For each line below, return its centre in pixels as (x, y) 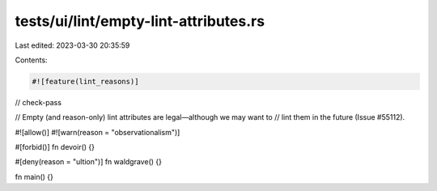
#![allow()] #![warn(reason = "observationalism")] (98, 132)
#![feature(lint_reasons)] (85, 81)
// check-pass (38, 102)
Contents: (31, 60)
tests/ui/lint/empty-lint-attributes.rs (140, 21)
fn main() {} (34, 176)
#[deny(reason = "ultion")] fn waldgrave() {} (88, 162)
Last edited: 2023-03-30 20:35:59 (72, 45)
